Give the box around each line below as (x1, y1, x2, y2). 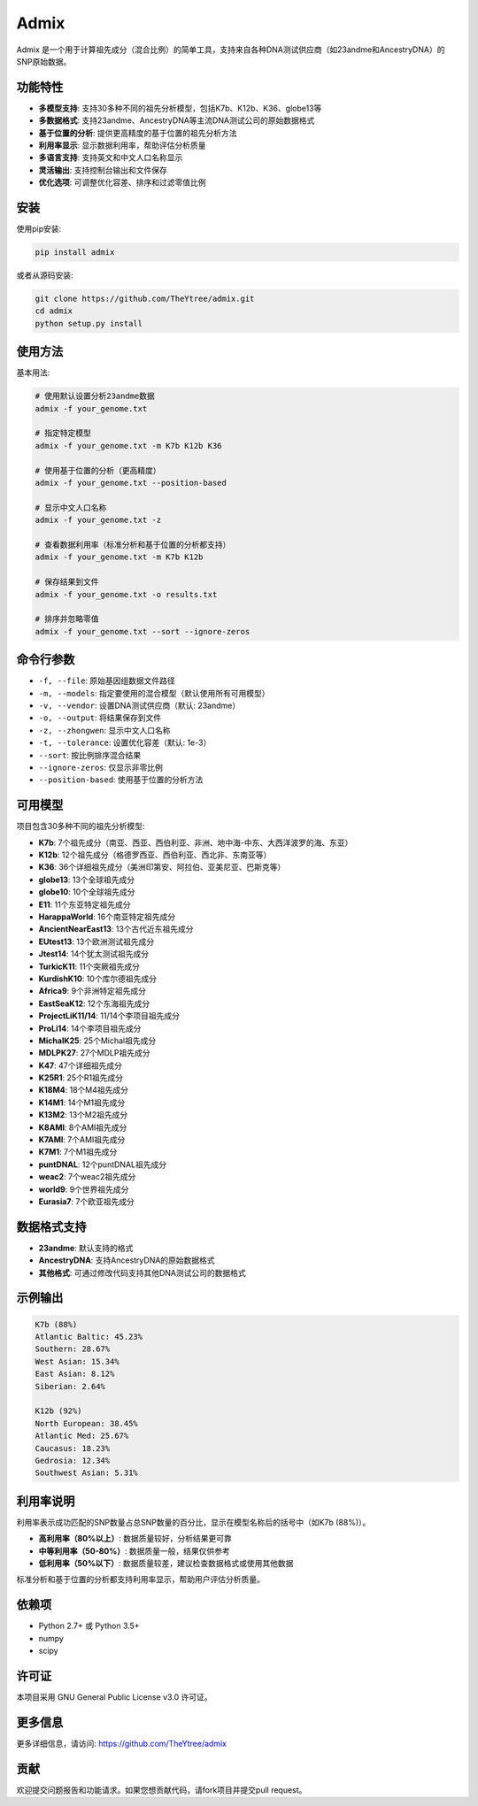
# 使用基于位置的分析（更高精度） (35, 465, 161, 475)
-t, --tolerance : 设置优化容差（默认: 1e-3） (38, 737, 212, 748)
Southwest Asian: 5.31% (35, 1468, 139, 1478)
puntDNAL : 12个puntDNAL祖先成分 (38, 1159, 167, 1170)
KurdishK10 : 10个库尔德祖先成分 (38, 973, 157, 984)
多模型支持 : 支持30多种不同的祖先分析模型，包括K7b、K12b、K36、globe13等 (38, 103, 322, 113)
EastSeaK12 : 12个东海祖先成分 (38, 998, 150, 1009)
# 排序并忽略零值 (35, 614, 99, 624)
